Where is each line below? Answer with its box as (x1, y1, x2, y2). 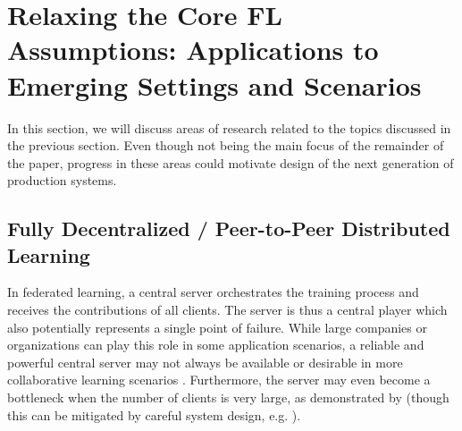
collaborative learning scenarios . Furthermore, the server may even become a (7, 370, 431, 389)
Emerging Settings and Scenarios (7, 66, 422, 103)
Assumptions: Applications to (7, 31, 379, 68)
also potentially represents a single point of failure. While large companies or (7, 317, 427, 336)
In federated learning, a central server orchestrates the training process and (7, 283, 419, 301)
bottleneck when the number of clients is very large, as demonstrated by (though (7, 388, 449, 407)
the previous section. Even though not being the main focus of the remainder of (7, 136, 444, 155)
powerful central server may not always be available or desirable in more (7, 352, 403, 371)
